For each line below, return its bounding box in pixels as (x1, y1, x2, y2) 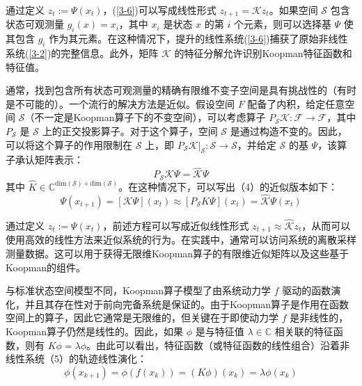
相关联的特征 (274, 323, 333, 338)
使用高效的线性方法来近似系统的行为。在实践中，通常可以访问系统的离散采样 (6, 232, 356, 247)
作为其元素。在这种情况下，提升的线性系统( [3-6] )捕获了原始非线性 (49, 31, 348, 46)
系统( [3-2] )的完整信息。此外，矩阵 (6, 46, 159, 61)
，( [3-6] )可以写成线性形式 (102, 3, 217, 17)
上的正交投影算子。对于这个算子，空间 (42, 124, 218, 138)
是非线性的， (290, 310, 349, 325)
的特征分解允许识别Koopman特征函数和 (174, 46, 352, 61)
